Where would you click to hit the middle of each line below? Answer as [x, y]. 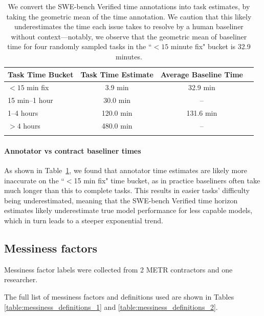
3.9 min [117, 87]
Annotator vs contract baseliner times [73, 150]
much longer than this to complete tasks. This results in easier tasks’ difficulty [127, 190]
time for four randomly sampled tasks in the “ [80, 46]
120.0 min [117, 113]
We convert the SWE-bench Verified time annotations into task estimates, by [129, 6]
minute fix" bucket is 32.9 [211, 46]
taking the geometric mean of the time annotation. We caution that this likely [129, 16]
